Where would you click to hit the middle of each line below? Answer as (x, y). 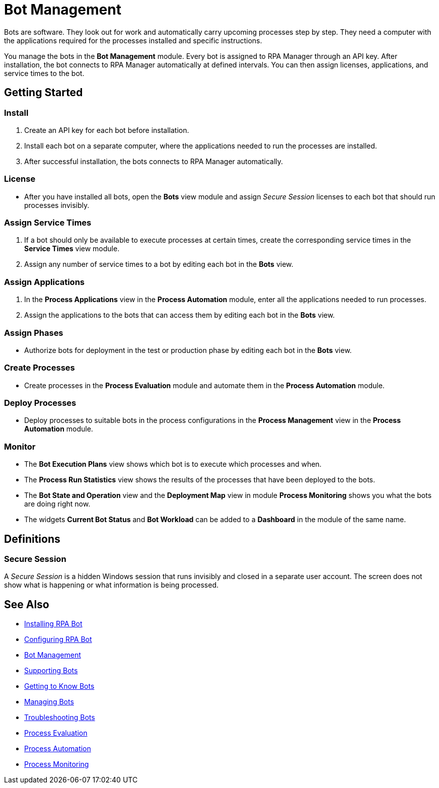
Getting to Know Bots (59, 686)
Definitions (32, 539)
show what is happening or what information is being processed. (112, 585)
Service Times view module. (72, 249)
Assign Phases (34, 333)
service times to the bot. (44, 73)
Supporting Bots (51, 671)
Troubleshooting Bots (60, 718)
